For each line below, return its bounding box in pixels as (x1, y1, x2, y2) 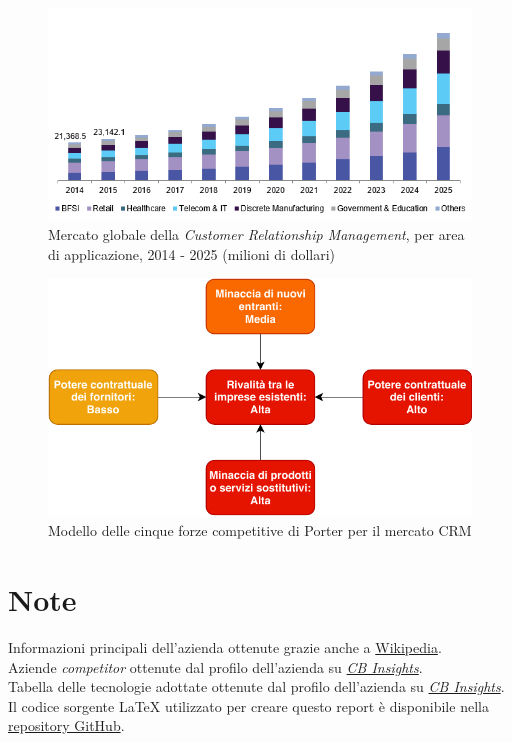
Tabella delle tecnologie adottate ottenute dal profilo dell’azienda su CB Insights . (8, 676, 505, 697)
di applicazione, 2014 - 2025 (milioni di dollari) (48, 243, 336, 264)
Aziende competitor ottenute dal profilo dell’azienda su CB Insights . (8, 656, 423, 677)
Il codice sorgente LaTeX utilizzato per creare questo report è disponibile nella (8, 695, 489, 716)
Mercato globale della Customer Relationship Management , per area (48, 223, 465, 244)
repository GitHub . (8, 715, 125, 736)
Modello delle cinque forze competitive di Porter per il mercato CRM (48, 520, 472, 541)
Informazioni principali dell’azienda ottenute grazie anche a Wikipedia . (8, 637, 442, 658)
